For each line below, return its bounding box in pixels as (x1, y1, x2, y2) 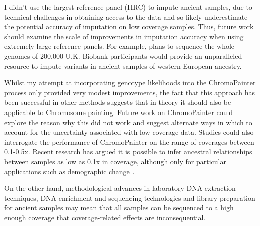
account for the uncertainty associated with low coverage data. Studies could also (4, 127, 254, 137)
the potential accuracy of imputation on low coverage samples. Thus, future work (4, 21, 254, 32)
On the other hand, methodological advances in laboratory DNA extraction (4, 183, 236, 193)
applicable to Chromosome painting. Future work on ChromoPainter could (4, 106, 233, 117)
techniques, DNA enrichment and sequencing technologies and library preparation (4, 192, 255, 203)
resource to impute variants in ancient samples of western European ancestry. (4, 60, 242, 71)
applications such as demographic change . (4, 166, 135, 176)
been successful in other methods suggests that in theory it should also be (4, 97, 231, 107)
